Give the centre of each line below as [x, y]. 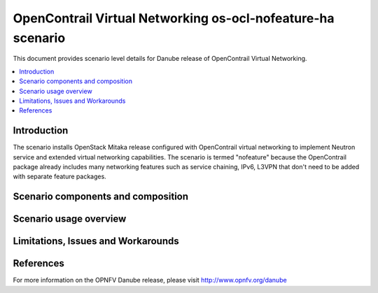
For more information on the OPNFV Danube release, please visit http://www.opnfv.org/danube [150, 280]
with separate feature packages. [59, 177]
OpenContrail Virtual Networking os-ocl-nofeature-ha [174, 18]
